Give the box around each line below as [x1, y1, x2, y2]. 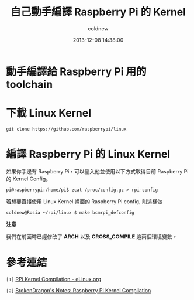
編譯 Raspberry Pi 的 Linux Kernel [6, 148, 171, 161]
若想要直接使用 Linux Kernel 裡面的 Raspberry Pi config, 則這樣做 [6, 197, 162, 205]
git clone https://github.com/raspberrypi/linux [6, 126, 127, 132]
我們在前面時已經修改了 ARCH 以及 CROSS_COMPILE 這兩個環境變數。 [6, 233, 178, 240]
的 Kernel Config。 [6, 175, 51, 182]
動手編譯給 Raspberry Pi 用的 [6, 65, 147, 78]
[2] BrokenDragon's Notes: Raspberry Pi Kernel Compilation [6, 287, 151, 294]
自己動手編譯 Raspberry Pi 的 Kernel [11, 5, 186, 19]
